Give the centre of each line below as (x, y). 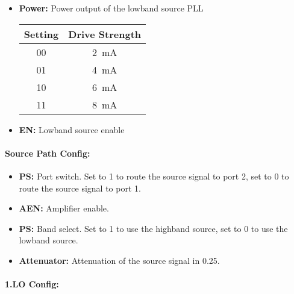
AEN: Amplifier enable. (64, 208)
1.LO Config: (32, 284)
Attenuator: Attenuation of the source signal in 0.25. (119, 260)
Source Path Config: (48, 153)
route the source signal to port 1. (80, 188)
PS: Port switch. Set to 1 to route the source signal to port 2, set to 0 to (154, 176)
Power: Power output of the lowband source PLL (111, 8)
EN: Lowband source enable (72, 129)
